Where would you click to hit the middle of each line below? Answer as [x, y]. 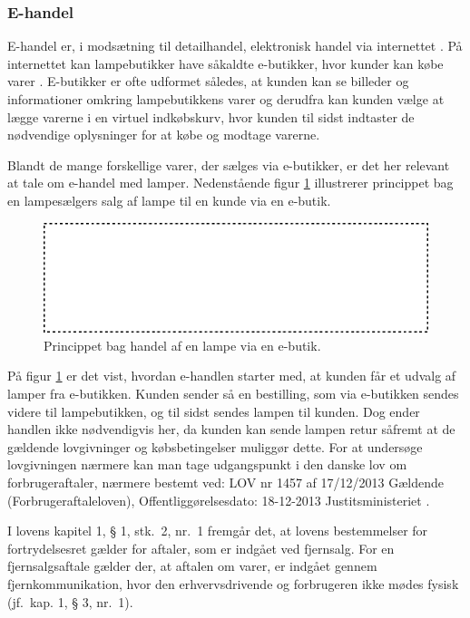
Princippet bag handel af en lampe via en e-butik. [182, 345]
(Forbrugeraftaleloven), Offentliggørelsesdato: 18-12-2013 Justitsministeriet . [219, 500]
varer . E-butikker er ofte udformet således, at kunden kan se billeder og [208, 81]
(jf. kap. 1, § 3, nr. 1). [70, 601]
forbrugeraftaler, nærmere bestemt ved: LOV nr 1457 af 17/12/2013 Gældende [225, 483]
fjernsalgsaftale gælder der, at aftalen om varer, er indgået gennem [192, 566]
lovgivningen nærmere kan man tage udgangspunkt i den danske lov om [207, 464]
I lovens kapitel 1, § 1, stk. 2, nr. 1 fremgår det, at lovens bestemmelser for [218, 531]
